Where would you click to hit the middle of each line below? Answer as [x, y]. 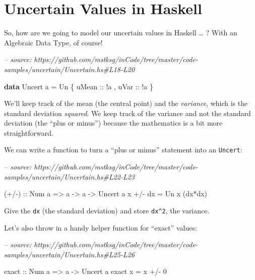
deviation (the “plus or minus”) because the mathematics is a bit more [113, 123]
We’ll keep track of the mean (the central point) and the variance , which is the [126, 103]
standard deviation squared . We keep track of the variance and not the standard [127, 113]
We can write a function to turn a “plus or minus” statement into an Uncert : [123, 150]
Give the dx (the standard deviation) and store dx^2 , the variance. [107, 210]
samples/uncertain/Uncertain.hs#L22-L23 [70, 176]
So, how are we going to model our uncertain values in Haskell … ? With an [121, 33]
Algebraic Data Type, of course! [53, 42]
